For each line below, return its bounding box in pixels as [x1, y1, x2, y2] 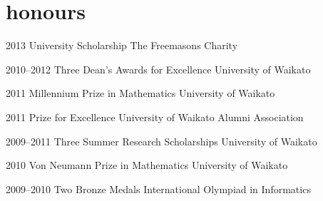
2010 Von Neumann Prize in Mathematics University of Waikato [6, 158, 288, 172]
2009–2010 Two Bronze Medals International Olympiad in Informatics [6, 181, 311, 196]
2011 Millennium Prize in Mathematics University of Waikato [6, 86, 275, 100]
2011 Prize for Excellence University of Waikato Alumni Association [6, 109, 304, 124]
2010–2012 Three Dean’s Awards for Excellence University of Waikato [6, 61, 311, 76]
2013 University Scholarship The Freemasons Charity [6, 38, 238, 53]
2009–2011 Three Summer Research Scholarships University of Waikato [6, 133, 317, 148]
